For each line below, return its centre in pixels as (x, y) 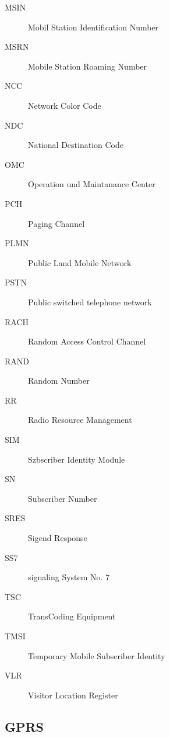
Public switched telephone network (90, 302)
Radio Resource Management (80, 420)
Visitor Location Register (73, 695)
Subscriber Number (63, 498)
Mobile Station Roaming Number (88, 66)
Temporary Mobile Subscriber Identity (97, 655)
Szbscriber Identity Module (77, 459)
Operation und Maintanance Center (92, 184)
